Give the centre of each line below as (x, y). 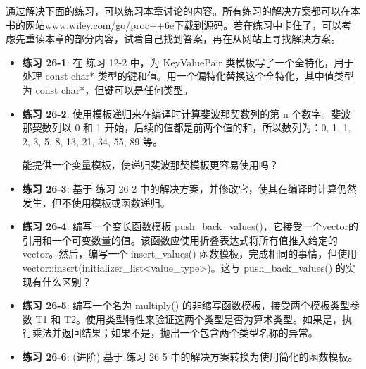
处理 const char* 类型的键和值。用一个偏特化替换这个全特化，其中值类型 (188, 76)
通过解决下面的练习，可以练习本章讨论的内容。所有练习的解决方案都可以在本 (183, 11)
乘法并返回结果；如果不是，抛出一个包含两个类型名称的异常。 (175, 333)
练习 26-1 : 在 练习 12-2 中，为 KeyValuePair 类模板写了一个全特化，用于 (188, 62)
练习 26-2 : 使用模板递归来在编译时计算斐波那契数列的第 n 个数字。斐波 (187, 113)
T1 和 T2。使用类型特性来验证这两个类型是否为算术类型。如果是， (189, 319)
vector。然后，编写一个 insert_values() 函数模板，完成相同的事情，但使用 (190, 254)
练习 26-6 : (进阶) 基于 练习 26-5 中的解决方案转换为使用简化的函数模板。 (190, 356)
